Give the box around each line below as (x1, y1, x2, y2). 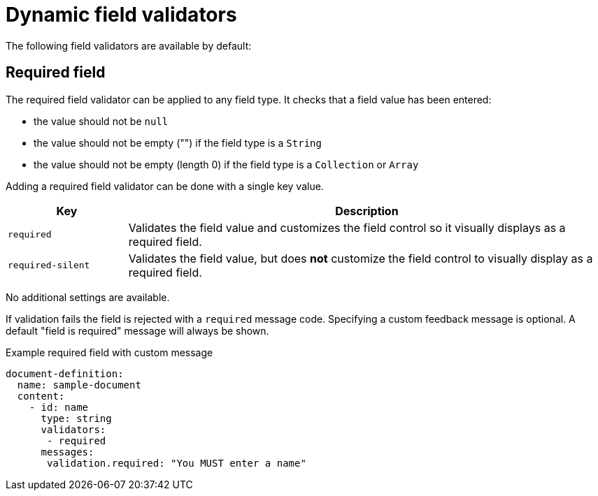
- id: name (29, 401, 89, 413)
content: (17, 390, 65, 402)
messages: (41, 446, 94, 458)
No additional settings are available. (6, 291, 170, 303)
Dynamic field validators (6, 3, 237, 27)
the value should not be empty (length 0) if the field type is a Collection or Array (34, 158, 419, 170)
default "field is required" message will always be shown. (6, 324, 269, 337)
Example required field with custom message (6, 346, 213, 358)
